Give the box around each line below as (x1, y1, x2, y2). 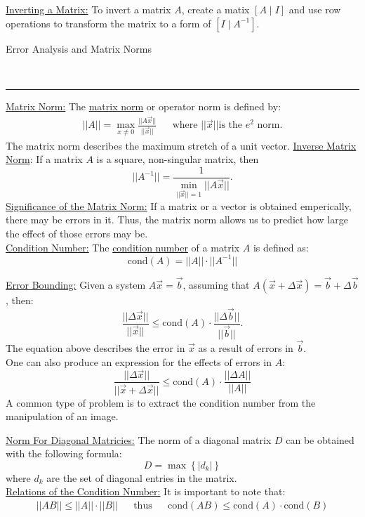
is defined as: (253, 240, 309, 254)
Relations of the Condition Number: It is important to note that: (6, 484, 286, 499)
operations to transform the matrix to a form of (6, 15, 211, 30)
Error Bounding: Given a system (6, 277, 146, 292)
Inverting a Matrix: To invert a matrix (6, 2, 171, 16)
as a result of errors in (198, 340, 293, 355)
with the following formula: (6, 446, 122, 461)
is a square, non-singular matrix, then (96, 152, 259, 166)
